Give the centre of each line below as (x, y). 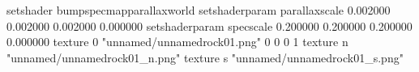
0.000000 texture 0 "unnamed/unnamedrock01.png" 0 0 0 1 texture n (177, 42)
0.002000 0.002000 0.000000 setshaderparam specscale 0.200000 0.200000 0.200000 (209, 25)
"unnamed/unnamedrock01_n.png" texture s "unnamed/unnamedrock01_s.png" (205, 57)
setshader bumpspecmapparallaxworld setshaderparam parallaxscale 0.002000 (199, 10)
